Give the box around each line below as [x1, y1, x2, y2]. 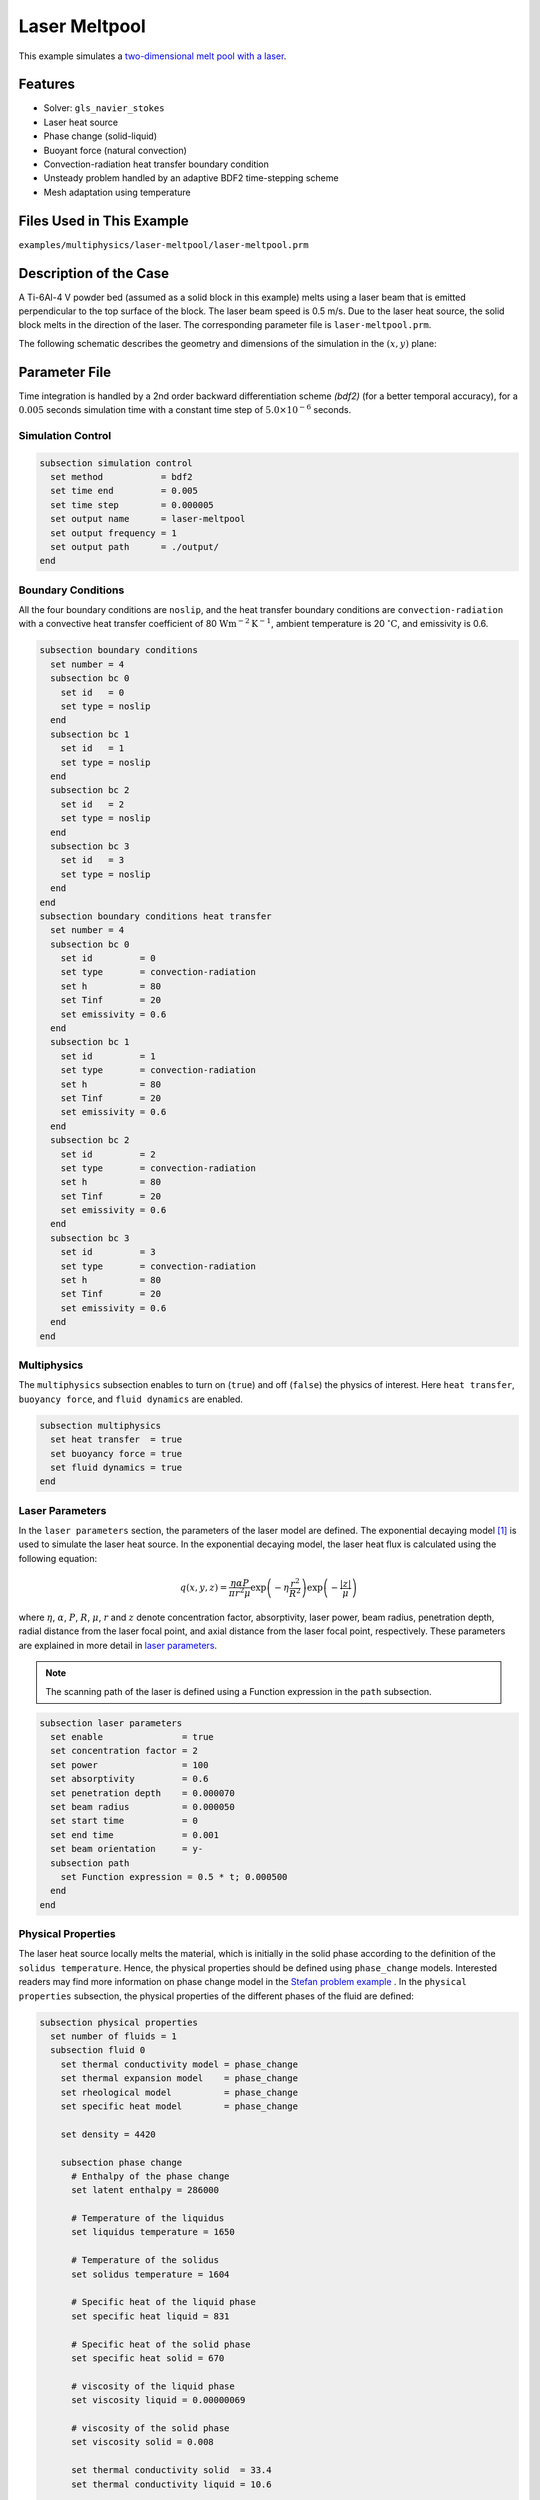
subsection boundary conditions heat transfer [39, 910, 272, 922]
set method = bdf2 [50, 471, 194, 483]
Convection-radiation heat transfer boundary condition [43, 158, 270, 170]
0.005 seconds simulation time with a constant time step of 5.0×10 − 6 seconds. [18, 403, 352, 416]
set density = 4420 [60, 2128, 157, 2140]
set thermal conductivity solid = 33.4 [71, 2465, 272, 2476]
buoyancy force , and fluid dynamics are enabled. [18, 1393, 244, 1405]
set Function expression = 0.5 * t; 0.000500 [60, 1871, 288, 1882]
